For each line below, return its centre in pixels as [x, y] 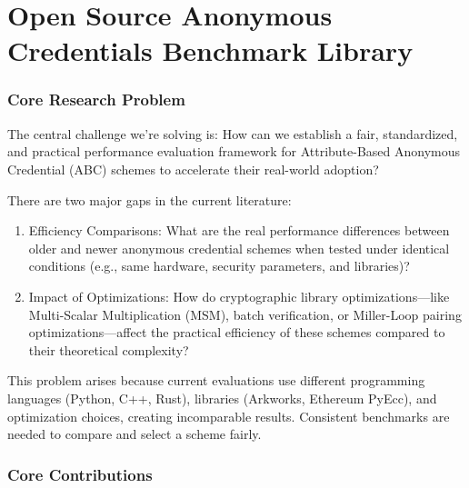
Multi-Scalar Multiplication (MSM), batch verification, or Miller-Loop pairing [245, 314]
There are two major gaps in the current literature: [150, 199]
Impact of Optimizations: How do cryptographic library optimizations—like [239, 296]
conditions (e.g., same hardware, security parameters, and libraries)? [219, 266]
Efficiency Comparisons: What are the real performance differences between [239, 230]
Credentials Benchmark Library [210, 50]
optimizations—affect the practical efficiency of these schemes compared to [237, 332]
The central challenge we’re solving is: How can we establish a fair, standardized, [233, 133]
